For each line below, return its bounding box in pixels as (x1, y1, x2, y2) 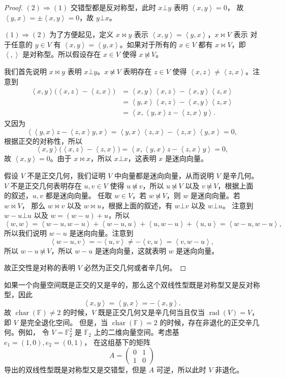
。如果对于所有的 (119, 39, 177, 49)
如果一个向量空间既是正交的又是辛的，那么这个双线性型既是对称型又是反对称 (4, 279, 260, 290)
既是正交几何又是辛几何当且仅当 (98, 306, 205, 317)
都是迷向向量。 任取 (45, 190, 112, 201)
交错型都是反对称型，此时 (70, 2, 156, 12)
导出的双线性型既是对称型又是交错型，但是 (4, 364, 146, 375)
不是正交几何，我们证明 (27, 170, 106, 181)
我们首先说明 (4, 66, 47, 76)
